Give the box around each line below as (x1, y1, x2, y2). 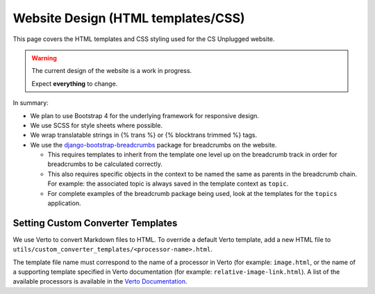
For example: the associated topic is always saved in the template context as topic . (47, 179, 289, 188)
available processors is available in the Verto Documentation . (12, 277, 187, 286)
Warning (31, 54, 57, 62)
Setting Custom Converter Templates (12, 217, 178, 229)
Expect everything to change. (31, 79, 118, 88)
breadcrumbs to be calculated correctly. (47, 160, 162, 168)
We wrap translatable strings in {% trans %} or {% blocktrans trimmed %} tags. (30, 131, 257, 139)
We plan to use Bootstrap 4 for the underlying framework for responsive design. (30, 111, 260, 120)
